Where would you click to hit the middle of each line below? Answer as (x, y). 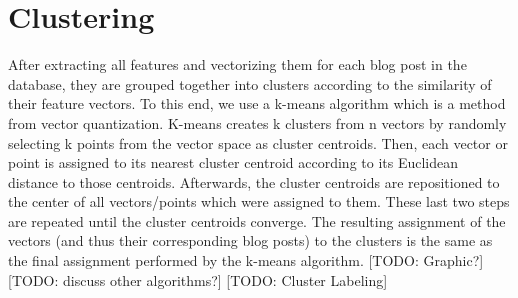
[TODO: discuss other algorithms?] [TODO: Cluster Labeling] (198, 279)
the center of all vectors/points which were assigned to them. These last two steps (259, 201)
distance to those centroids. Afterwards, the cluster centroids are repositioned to (254, 181)
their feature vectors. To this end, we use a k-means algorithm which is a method (257, 103)
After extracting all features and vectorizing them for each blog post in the (237, 64)
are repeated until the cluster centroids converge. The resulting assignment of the (257, 220)
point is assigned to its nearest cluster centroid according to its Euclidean (233, 162)
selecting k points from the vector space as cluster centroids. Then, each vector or (258, 142)
